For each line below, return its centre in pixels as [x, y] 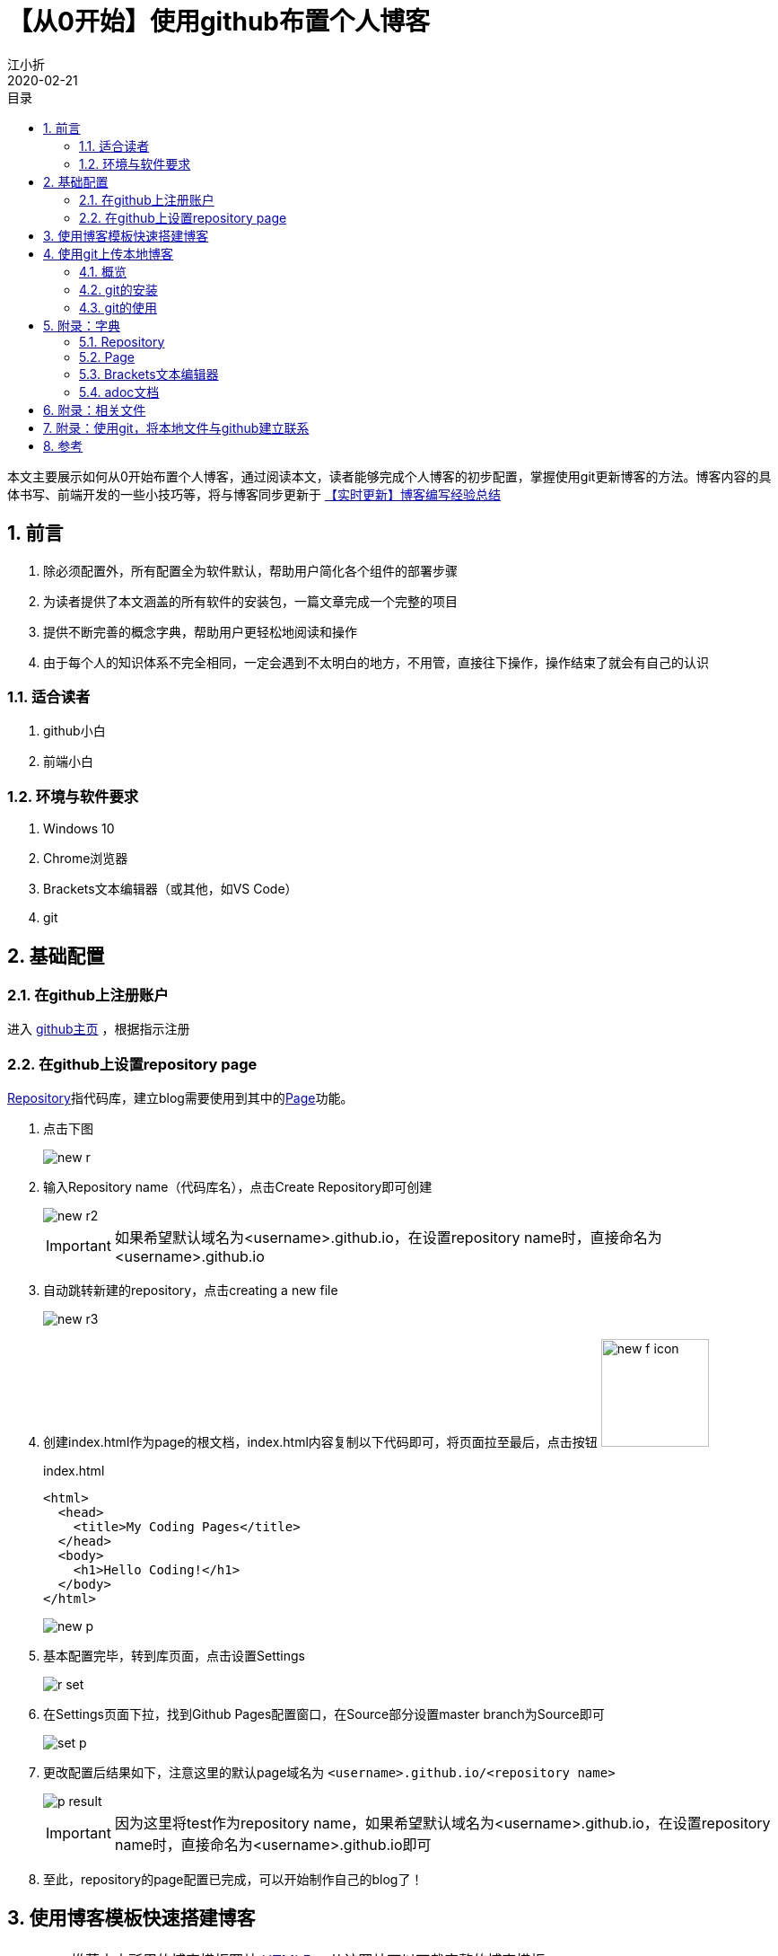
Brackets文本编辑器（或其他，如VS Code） [170, 889]
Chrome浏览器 [86, 859]
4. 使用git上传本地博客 [109, 253]
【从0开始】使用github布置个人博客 [219, 22]
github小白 [74, 731]
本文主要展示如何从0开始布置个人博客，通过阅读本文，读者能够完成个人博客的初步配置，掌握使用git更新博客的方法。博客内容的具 [389, 476]
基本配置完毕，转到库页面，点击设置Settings [174, 1656]
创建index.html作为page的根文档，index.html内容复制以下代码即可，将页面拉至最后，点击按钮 [320, 1442]
